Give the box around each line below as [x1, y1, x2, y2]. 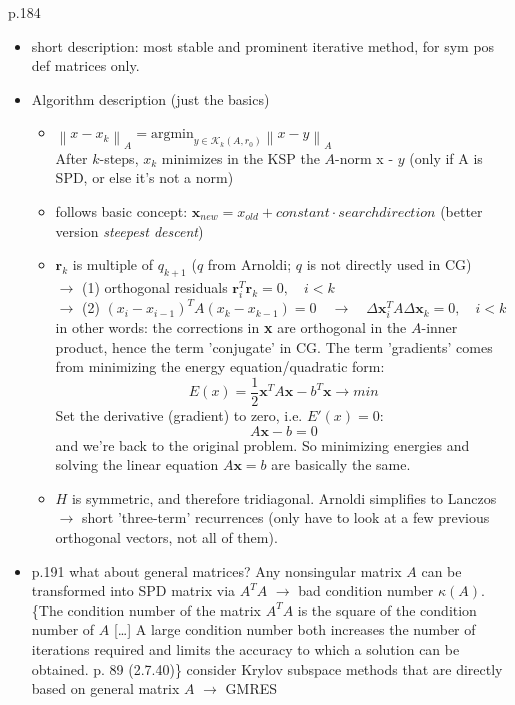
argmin [150, 127, 194, 142]
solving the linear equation [55, 454, 219, 475]
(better [440, 200, 483, 221]
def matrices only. [31, 55, 140, 76]
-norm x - [335, 147, 394, 168]
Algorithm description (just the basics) [31, 88, 270, 109]
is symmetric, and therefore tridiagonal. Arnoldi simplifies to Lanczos [71, 487, 497, 508]
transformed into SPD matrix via [31, 580, 236, 601]
